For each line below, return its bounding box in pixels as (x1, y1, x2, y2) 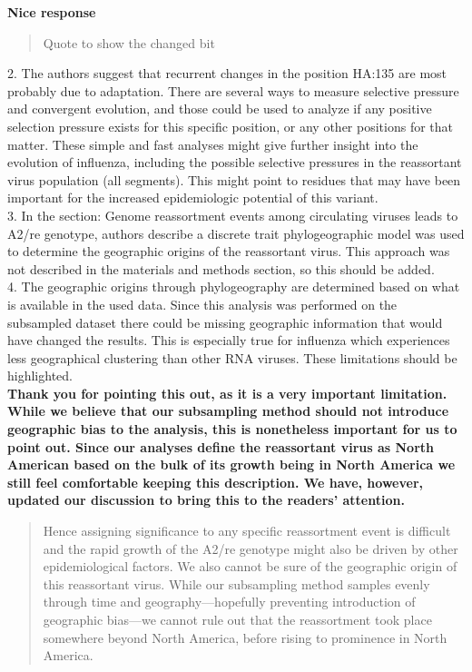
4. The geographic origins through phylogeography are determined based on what (7, 277, 460, 296)
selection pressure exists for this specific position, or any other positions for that (7, 116, 454, 135)
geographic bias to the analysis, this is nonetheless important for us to (7, 420, 457, 439)
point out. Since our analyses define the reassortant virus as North (7, 437, 435, 456)
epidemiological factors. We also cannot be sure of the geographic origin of (43, 557, 457, 576)
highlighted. (7, 366, 73, 385)
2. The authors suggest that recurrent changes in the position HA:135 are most (7, 64, 447, 83)
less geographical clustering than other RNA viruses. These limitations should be (7, 348, 457, 367)
